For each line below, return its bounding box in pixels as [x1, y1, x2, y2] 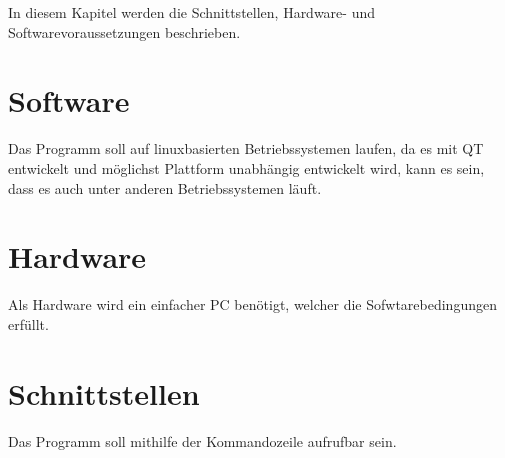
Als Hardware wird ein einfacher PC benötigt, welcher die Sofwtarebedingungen [8, 294, 497, 315]
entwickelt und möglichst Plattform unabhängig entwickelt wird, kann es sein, [8, 157, 485, 178]
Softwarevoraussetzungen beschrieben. [8, 21, 241, 42]
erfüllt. [8, 313, 49, 334]
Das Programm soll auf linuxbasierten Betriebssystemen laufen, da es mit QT [8, 138, 484, 159]
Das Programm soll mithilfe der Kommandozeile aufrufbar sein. [8, 430, 397, 451]
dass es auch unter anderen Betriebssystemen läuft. [8, 177, 322, 198]
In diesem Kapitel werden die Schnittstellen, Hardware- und [8, 2, 375, 22]
